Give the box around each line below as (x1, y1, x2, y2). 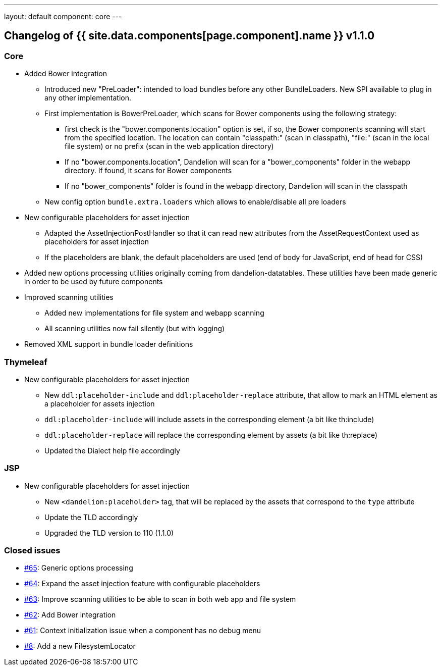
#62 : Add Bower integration (24, 610, 116, 620)
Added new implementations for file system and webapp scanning (44, 308, 264, 318)
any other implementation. (44, 93, 132, 102)
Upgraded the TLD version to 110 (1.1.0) (44, 528, 174, 537)
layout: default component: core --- (4, 12, 122, 21)
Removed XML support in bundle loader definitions (24, 340, 193, 349)
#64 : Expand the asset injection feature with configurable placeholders (24, 579, 260, 588)
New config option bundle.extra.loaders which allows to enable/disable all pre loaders (44, 197, 346, 207)
